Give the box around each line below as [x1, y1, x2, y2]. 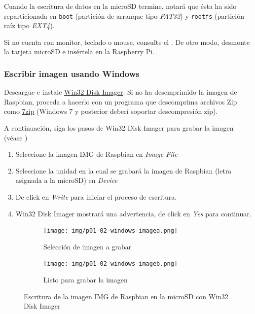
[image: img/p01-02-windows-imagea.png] [43, 227, 178, 235]
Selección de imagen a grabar [43, 241, 132, 251]
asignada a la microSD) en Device [15, 175, 118, 185]
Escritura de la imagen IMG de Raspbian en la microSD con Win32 [24, 291, 228, 301]
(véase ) [4, 132, 28, 142]
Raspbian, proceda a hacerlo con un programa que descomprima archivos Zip [4, 96, 237, 106]
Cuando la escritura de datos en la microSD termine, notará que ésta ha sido [4, 1, 237, 11]
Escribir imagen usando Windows [4, 67, 140, 79]
